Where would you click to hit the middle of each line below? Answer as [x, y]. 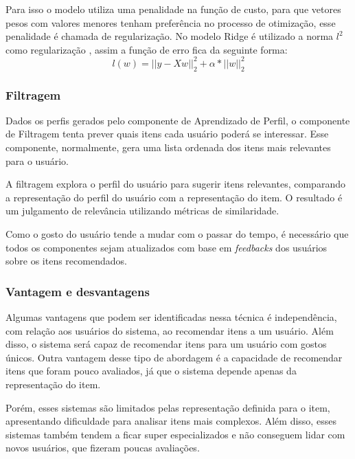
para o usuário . [37, 160]
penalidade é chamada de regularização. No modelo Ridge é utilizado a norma [170, 36]
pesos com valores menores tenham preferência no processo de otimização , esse [171, 22]
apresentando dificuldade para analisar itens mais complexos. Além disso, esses [171, 421]
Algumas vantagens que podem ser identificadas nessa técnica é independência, [171, 317]
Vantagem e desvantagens [78, 291]
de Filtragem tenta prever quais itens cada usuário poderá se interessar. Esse [167, 134]
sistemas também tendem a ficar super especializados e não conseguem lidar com [175, 434]
